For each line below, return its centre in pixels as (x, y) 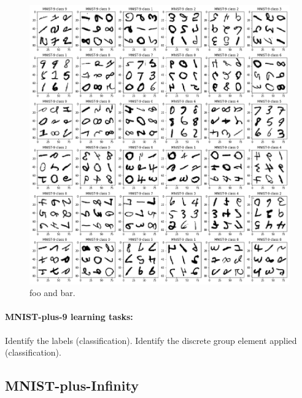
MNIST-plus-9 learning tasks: (69, 317)
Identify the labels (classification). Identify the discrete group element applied (151, 340)
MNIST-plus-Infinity (72, 385)
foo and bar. (52, 293)
